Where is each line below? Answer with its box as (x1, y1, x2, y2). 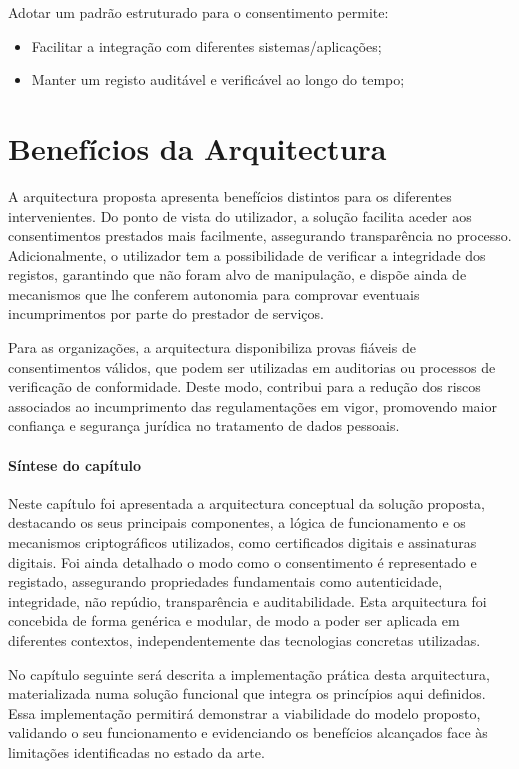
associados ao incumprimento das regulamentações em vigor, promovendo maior (8, 395, 497, 416)
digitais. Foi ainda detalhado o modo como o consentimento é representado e (8, 551, 477, 572)
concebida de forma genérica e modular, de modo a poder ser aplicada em (8, 610, 460, 631)
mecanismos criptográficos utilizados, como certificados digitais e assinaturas (8, 532, 477, 553)
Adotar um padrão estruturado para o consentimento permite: (8, 2, 389, 22)
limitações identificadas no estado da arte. (8, 741, 265, 762)
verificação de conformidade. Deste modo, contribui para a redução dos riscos (8, 376, 481, 397)
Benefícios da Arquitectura (8, 127, 387, 168)
